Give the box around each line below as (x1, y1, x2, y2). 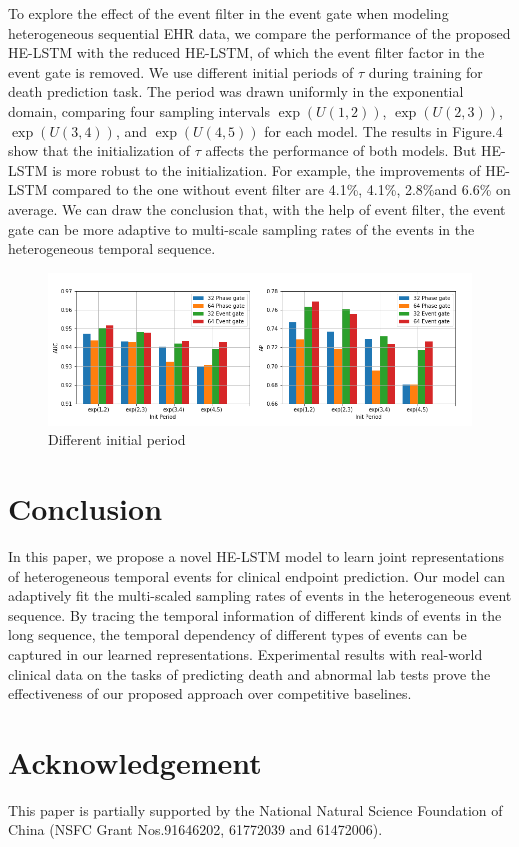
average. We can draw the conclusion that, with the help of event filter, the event (8, 198, 506, 219)
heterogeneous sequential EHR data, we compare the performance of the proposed (8, 22, 511, 43)
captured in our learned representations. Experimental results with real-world (8, 643, 483, 664)
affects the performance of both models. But (205, 140, 477, 161)
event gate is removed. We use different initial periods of (8, 61, 354, 82)
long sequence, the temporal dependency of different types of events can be (8, 624, 467, 645)
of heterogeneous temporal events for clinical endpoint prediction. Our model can (8, 565, 505, 586)
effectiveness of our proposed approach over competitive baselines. (8, 683, 412, 704)
